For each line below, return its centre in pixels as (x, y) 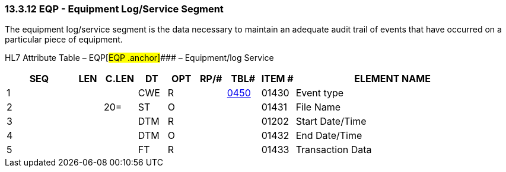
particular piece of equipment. (64, 40)
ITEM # (277, 79)
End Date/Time (329, 136)
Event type (320, 93)
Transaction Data (334, 150)
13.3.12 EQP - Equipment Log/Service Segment (114, 9)
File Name (318, 107)
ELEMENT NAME (392, 79)
